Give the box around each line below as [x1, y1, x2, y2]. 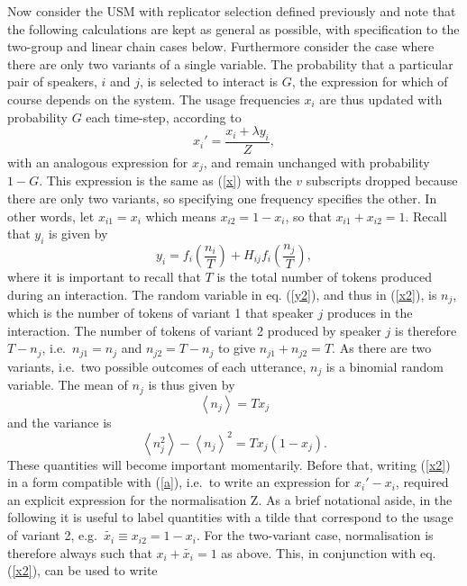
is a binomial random [325, 356, 444, 375]
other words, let [7, 206, 95, 225]
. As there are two [332, 338, 432, 357]
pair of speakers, [7, 72, 97, 91]
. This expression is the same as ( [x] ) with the [39, 171, 292, 190]
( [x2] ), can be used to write [7, 561, 158, 580]
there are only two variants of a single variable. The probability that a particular [7, 54, 453, 73]
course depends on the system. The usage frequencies [7, 89, 300, 108]
